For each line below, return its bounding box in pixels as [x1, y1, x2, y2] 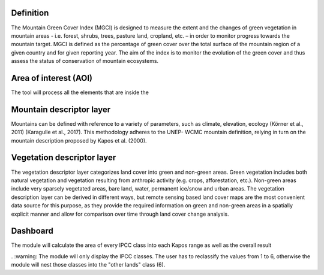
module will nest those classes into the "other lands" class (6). [11, 261, 166, 268]
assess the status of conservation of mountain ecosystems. [11, 58, 159, 65]
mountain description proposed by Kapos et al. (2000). [11, 137, 147, 144]
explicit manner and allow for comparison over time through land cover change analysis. [11, 210, 229, 217]
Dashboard [11, 226, 53, 236]
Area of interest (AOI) [11, 72, 93, 83]
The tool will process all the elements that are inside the [11, 89, 149, 96]
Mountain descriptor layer [11, 104, 111, 114]
